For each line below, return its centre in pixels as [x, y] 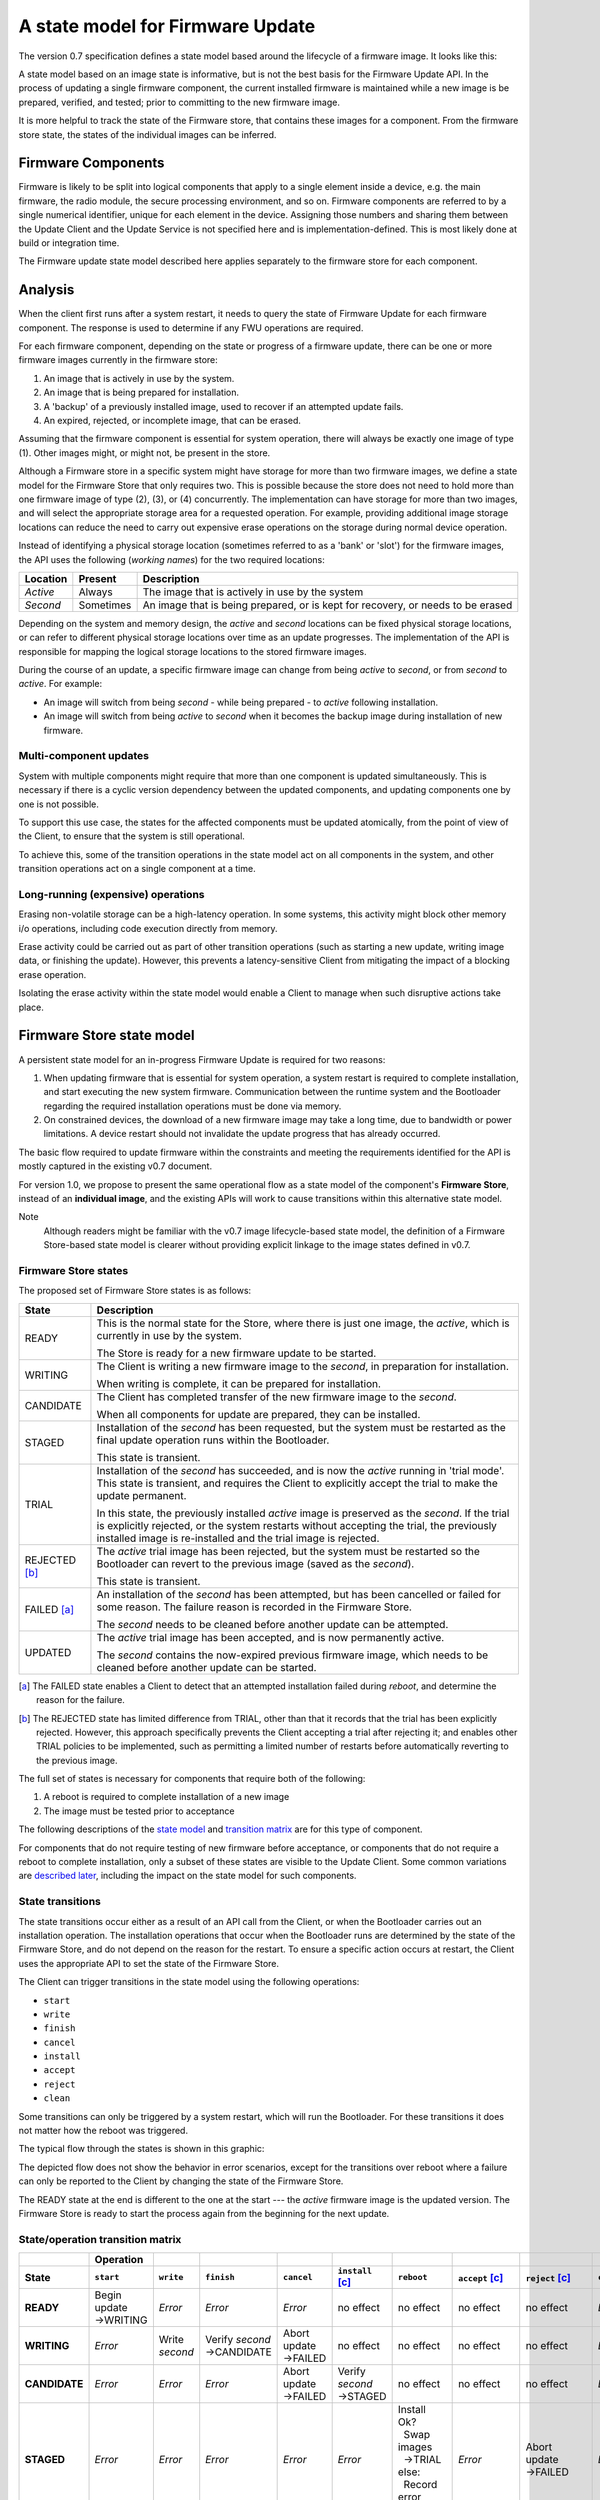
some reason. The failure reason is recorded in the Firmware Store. [254, 1607]
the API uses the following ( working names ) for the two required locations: [171, 559]
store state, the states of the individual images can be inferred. [147, 134]
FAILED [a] [49, 1609]
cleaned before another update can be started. [206, 1667]
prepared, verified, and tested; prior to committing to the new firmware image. [179, 102]
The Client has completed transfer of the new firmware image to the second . [276, 1397]
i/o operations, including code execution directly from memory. [148, 928]
